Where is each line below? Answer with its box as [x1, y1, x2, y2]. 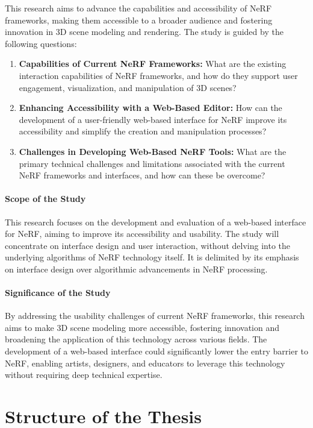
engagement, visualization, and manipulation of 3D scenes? [19, 81, 237, 93]
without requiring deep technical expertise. [5, 368, 163, 381]
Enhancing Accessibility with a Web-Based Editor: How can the [19, 101, 282, 114]
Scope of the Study [5, 192, 86, 205]
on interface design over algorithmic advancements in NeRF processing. [5, 262, 268, 275]
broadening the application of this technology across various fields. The [5, 333, 267, 345]
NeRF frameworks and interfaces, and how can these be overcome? [19, 169, 265, 181]
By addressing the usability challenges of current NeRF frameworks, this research [5, 309, 305, 322]
